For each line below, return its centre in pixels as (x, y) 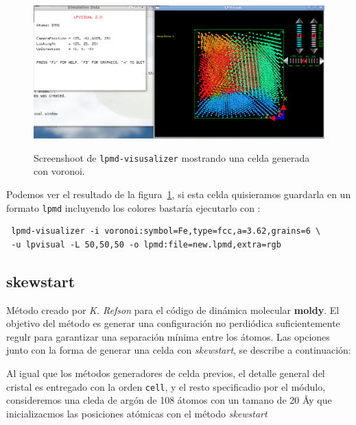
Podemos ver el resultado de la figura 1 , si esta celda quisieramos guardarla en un (179, 194)
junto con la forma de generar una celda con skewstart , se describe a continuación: (179, 350)
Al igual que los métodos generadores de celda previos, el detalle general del (166, 373)
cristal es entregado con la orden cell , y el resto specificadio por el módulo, (166, 386)
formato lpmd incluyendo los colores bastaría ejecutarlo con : (133, 207)
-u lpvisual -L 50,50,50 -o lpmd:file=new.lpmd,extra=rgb (146, 244)
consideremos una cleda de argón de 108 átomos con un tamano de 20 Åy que (169, 400)
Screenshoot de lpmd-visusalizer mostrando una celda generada (172, 157)
